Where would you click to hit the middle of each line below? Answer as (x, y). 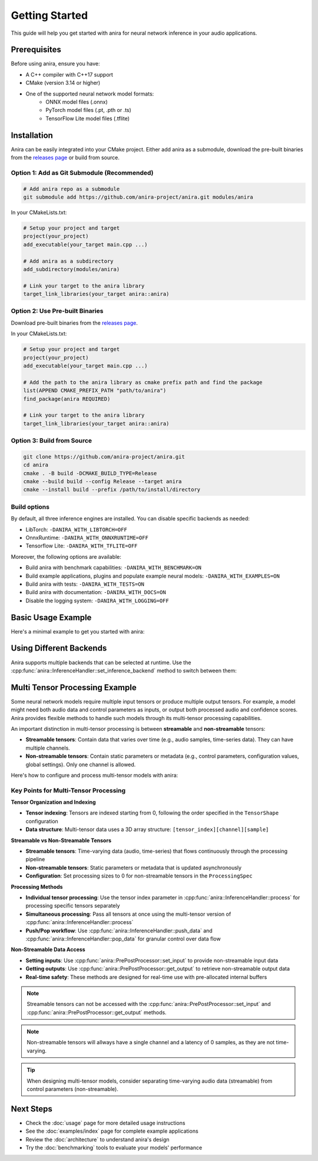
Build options (30, 507)
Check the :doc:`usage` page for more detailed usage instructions (105, 1123)
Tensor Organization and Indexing (54, 802)
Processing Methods (37, 886)
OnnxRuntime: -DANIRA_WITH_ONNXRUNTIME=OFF (87, 537)
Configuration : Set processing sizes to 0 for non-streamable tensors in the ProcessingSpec (139, 876)
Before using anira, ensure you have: (55, 64)
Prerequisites (36, 50)
